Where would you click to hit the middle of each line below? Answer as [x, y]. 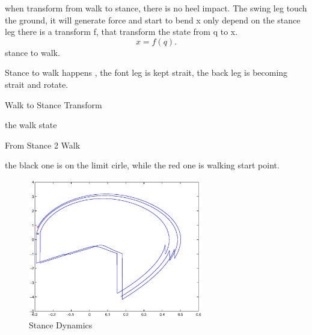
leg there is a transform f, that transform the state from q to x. [121, 32]
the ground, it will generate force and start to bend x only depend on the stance [153, 20]
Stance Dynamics [61, 325]
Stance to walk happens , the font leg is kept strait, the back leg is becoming [146, 72]
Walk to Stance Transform [54, 104]
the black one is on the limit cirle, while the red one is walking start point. [142, 165]
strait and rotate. [37, 84]
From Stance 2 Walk [43, 145]
